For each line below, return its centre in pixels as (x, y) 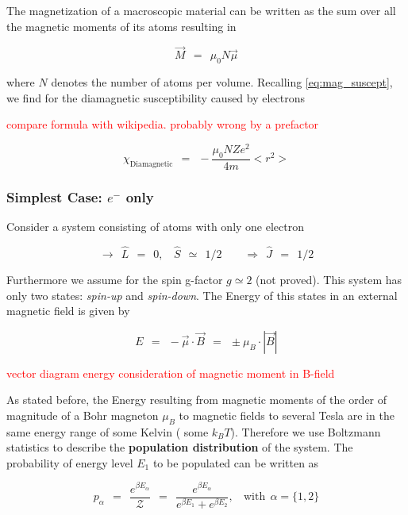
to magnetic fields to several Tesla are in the (287, 415)
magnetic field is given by (68, 311)
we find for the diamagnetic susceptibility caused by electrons (156, 97)
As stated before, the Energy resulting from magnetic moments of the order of (197, 400)
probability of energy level (70, 462)
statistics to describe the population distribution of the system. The (180, 447)
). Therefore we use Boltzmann (306, 431)
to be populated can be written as (236, 462)
